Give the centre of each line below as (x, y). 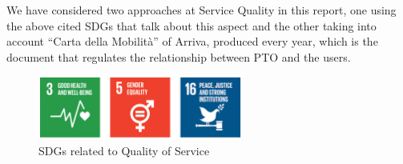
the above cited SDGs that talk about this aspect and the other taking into (191, 25)
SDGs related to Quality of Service (124, 150)
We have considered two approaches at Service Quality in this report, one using (201, 10)
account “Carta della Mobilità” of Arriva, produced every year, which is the (192, 41)
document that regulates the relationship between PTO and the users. (179, 56)
